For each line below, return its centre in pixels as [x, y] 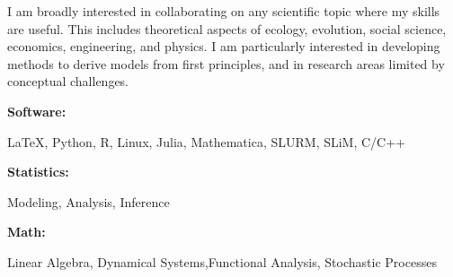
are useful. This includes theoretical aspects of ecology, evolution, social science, [227, 28]
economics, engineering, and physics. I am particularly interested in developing [224, 46]
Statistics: [38, 172]
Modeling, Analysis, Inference [89, 201]
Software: [37, 111]
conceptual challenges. [68, 81]
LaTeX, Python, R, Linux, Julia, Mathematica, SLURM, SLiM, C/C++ [207, 141]
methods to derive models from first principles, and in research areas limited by [226, 63]
